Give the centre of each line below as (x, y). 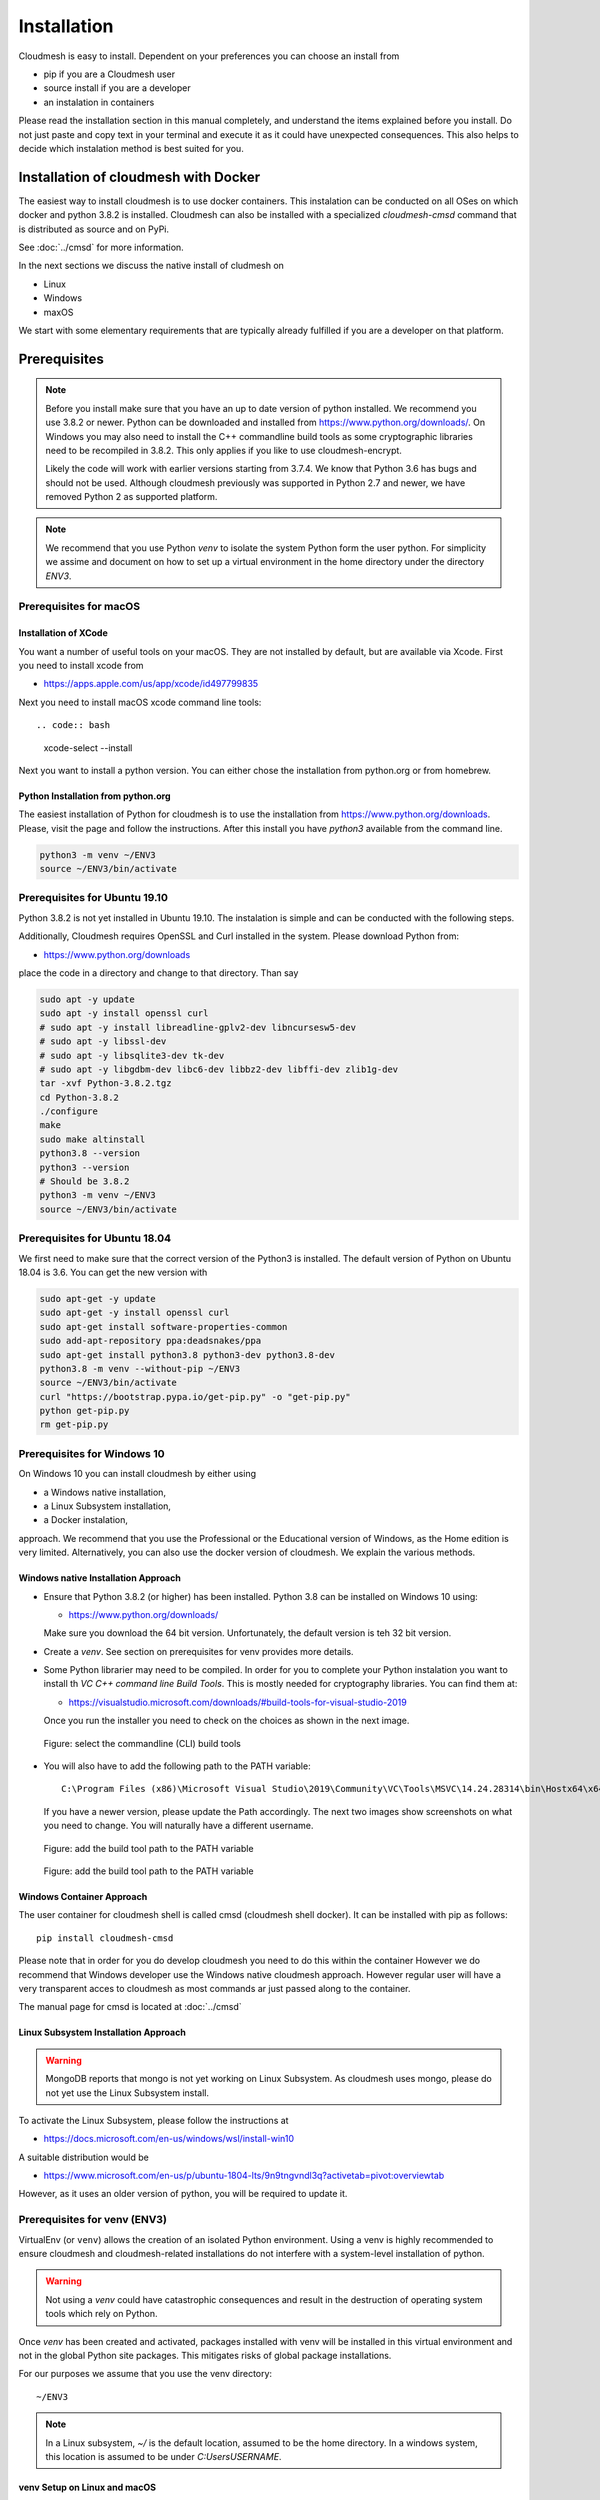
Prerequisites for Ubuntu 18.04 (95, 1238)
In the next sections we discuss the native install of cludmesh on (151, 266)
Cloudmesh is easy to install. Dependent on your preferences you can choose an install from (209, 56)
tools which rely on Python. (101, 2314)
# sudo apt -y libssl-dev (103, 1041)
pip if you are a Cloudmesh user (109, 74)
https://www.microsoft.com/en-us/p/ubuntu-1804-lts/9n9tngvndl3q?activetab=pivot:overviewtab (244, 2176)
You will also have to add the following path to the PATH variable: (177, 1766)
